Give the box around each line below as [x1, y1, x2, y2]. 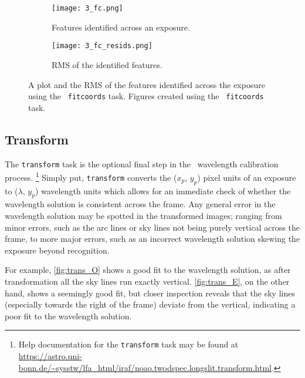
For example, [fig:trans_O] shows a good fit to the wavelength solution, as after [5, 264, 291, 276]
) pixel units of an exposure [197, 171, 296, 183]
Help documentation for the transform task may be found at [18, 338, 239, 350]
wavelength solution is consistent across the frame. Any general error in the [5, 198, 276, 210]
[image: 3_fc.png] [52, 4, 123, 12]
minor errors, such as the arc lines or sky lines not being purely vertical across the [5, 221, 300, 233]
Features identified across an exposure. [52, 21, 190, 33]
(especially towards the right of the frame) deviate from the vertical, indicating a [5, 298, 296, 310]
